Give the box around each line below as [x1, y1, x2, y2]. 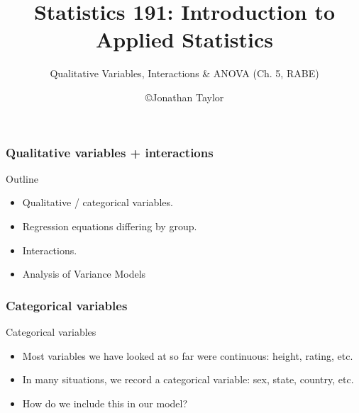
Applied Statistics [95, 25, 274, 54]
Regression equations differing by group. [22, 218, 197, 233]
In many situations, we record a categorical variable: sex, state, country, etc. [22, 372, 354, 387]
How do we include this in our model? [22, 395, 188, 410]
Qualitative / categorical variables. [22, 195, 173, 210]
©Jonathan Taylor [145, 89, 224, 104]
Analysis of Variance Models [22, 266, 146, 281]
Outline [6, 171, 38, 186]
